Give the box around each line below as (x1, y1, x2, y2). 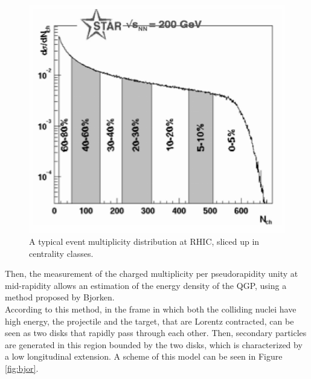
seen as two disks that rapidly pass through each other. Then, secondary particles (5, 326, 307, 339)
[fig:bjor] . (5, 361, 39, 374)
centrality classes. (29, 247, 94, 259)
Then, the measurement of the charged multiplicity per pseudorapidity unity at (5, 267, 298, 280)
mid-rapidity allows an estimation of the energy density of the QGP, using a (5, 279, 287, 291)
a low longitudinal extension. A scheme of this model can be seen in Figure (5, 350, 283, 363)
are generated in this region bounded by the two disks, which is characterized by (5, 338, 303, 351)
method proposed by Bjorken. (5, 291, 115, 303)
